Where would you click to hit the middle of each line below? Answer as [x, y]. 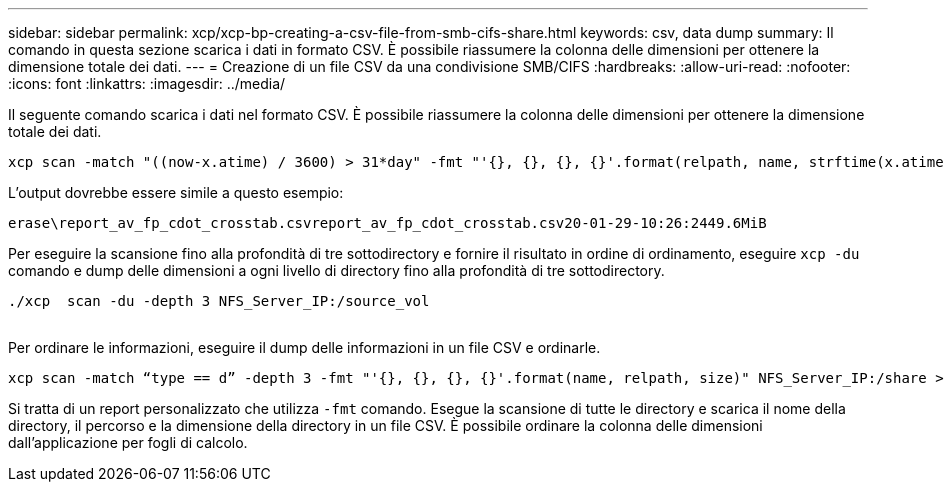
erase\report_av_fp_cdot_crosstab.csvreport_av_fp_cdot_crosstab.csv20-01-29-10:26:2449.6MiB [387, 223]
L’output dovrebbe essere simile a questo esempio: [176, 192]
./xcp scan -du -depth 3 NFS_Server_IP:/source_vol [219, 301]
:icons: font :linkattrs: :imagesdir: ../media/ [147, 83]
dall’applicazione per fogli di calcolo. [128, 442]
